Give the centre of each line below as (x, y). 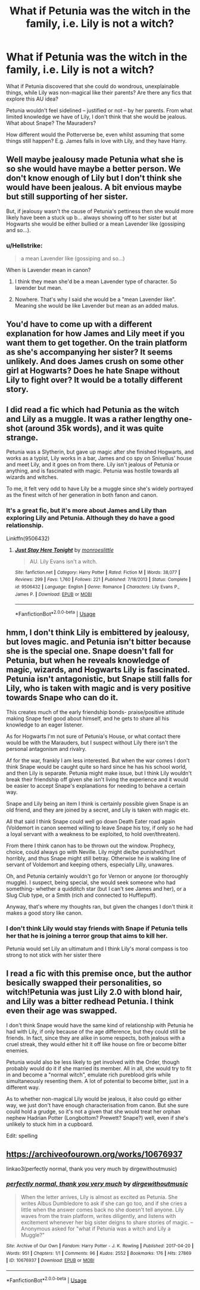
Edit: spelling (22, 1135)
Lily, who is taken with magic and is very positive (99, 688)
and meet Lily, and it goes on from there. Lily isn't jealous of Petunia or (93, 465)
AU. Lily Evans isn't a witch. (63, 561)
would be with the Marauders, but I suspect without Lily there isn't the (92, 743)
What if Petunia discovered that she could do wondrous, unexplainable (93, 86)
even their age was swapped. (62, 1011)
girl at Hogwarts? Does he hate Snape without (93, 371)
